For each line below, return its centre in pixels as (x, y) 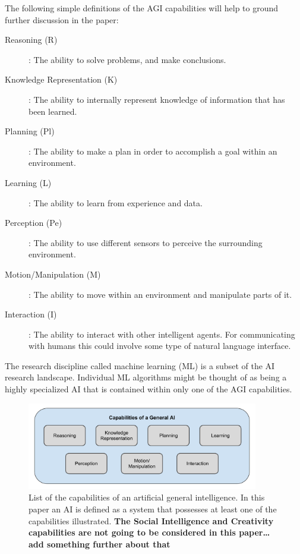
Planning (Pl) (30, 131)
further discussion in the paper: (62, 19)
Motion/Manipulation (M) (53, 274)
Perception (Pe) (34, 223)
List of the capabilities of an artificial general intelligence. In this (147, 497)
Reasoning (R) (31, 40)
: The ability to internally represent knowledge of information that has (157, 99)
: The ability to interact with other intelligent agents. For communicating (162, 334)
